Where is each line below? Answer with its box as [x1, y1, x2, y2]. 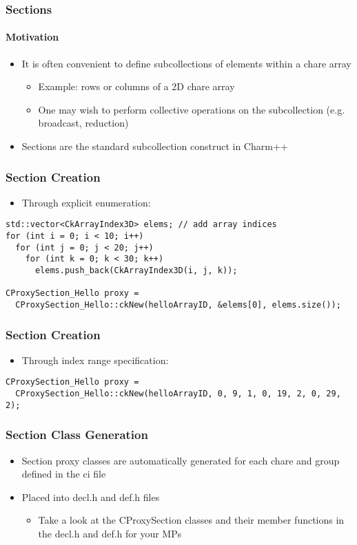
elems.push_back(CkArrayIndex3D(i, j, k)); [34, 266, 238, 276]
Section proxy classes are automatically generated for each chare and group [21, 453, 340, 467]
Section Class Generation [6, 426, 148, 443]
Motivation [6, 30, 59, 44]
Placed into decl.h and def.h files [21, 489, 160, 504]
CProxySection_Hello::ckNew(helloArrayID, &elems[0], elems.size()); [15, 300, 341, 310]
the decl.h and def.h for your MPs [38, 526, 182, 541]
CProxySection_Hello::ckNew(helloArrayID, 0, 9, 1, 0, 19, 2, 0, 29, [15, 389, 341, 399]
